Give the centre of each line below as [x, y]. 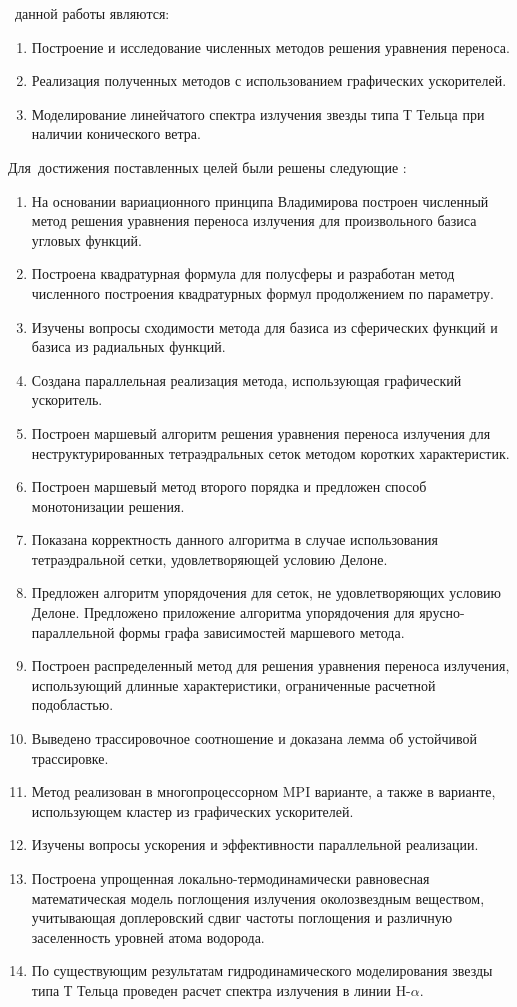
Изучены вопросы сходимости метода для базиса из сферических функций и [264, 326]
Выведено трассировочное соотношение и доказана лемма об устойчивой [254, 738]
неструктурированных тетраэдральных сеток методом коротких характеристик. [270, 452]
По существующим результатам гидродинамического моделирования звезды [262, 970]
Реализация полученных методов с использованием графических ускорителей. [269, 80]
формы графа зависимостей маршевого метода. [262, 631]
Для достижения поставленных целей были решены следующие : [207, 166]
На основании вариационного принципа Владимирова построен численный [260, 200]
